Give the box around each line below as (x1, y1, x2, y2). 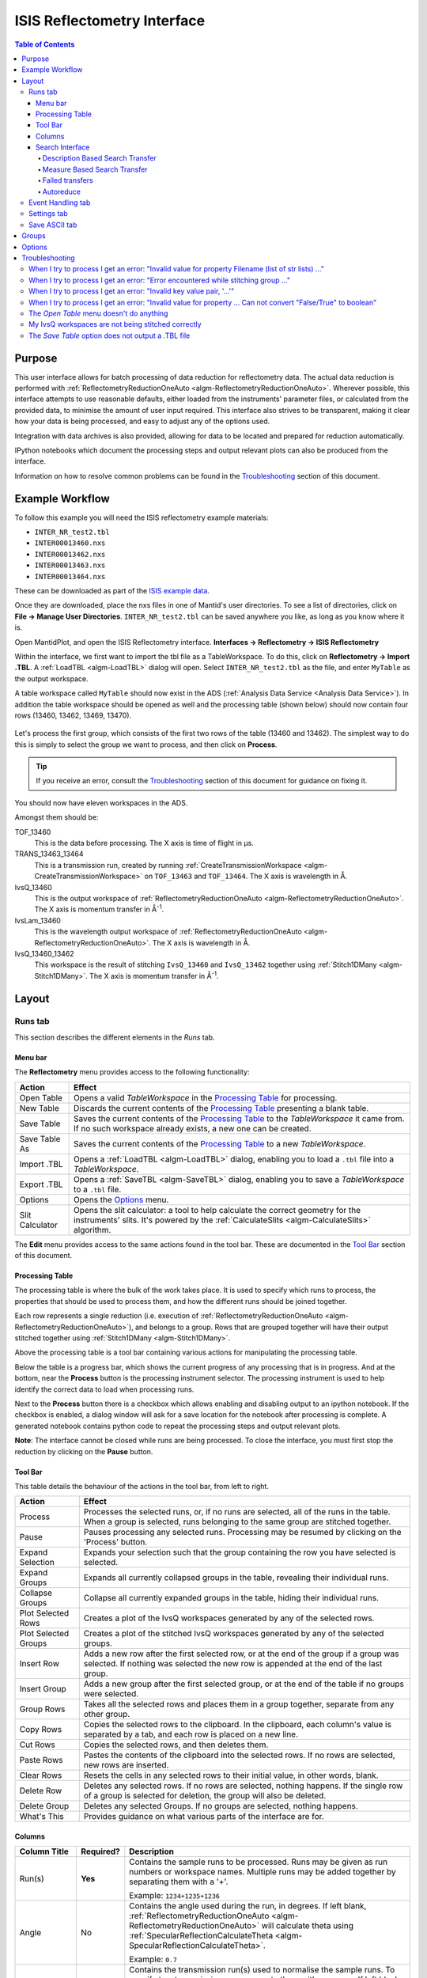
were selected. (83, 1688, 139, 1699)
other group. (83, 1709, 130, 1720)
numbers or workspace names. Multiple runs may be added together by (129, 1866, 396, 1878)
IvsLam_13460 (14, 915, 61, 925)
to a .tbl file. (74, 1184, 122, 1195)
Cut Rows (19, 1739, 55, 1750)
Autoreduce (42, 187, 81, 196)
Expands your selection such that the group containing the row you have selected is (83, 1547, 396, 1558)
